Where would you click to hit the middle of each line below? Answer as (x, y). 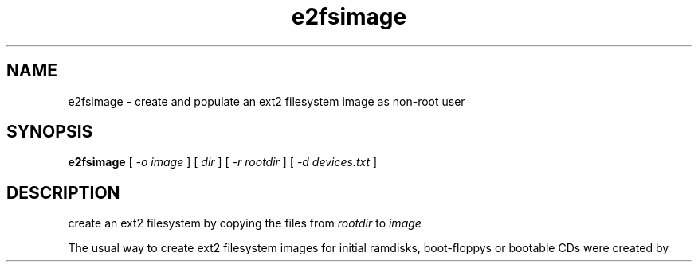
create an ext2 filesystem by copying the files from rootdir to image (245, 223)
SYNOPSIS (50, 132)
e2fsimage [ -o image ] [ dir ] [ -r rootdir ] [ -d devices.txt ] (223, 162)
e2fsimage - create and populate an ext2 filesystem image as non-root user (267, 101)
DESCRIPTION (63, 192)
